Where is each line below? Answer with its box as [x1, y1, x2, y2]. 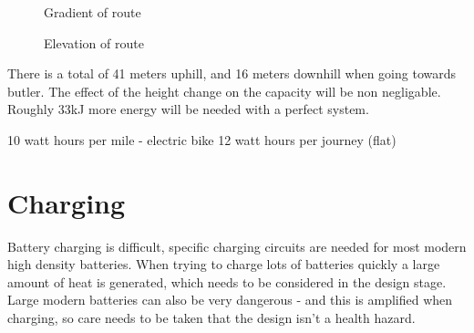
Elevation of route [44, 33, 144, 52]
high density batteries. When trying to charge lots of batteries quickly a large [7, 255, 440, 274]
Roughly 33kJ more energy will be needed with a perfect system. [7, 99, 369, 119]
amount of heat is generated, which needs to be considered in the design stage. [7, 272, 447, 291]
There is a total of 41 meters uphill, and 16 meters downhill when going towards [7, 64, 456, 83]
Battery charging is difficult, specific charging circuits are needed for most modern [7, 236, 467, 255]
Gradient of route [44, 3, 141, 21]
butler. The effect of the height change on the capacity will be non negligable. [7, 81, 441, 100]
